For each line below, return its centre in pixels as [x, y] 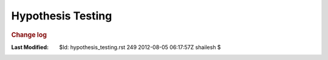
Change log [29, 35]
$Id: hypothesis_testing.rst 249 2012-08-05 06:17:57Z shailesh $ [140, 47]
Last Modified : [30, 47]
